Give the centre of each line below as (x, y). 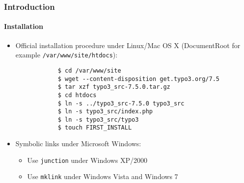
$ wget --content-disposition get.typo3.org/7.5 (139, 79)
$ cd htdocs (77, 95)
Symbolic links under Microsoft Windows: (78, 144)
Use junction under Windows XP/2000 (87, 160)
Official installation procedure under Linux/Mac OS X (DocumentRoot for (128, 45)
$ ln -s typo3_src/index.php (105, 112)
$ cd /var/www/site (89, 70)
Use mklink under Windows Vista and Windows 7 (103, 176)
